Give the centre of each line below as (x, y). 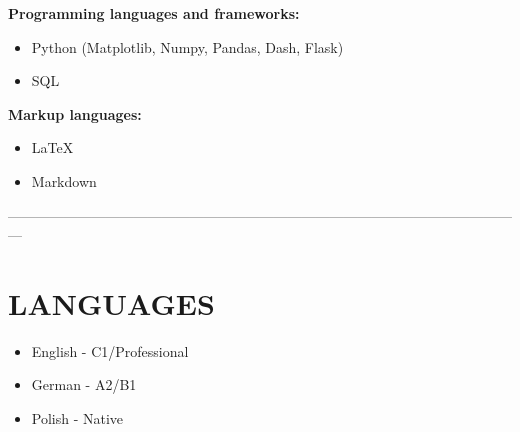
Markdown (64, 180)
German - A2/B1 (84, 384)
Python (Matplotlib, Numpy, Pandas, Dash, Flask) (187, 46)
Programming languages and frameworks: (154, 13)
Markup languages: (75, 113)
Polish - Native (77, 418)
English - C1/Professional (110, 350)
